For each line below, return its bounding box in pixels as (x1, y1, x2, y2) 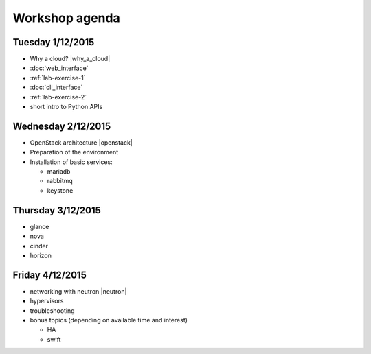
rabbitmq (47, 177, 74, 185)
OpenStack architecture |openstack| (30, 138, 133, 147)
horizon (30, 251, 52, 259)
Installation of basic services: (30, 158, 113, 166)
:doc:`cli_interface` (30, 83, 83, 92)
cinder (30, 241, 48, 250)
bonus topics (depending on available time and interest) (30, 316, 188, 324)
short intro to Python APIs (30, 103, 103, 111)
